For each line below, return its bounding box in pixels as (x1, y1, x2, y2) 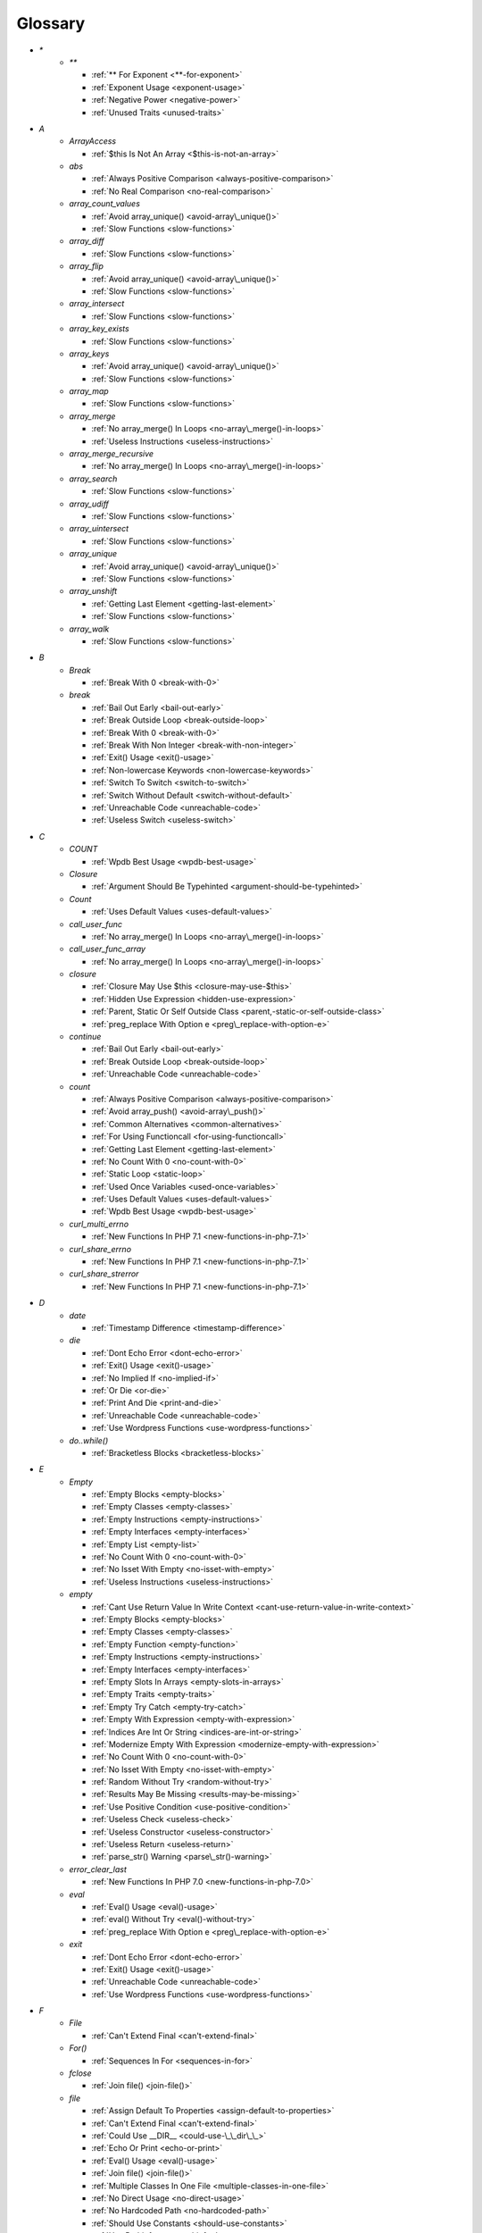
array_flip (69, 261, 104, 272)
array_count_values (69, 198, 140, 209)
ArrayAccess (69, 136, 116, 146)
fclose (69, 2068, 93, 2078)
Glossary (16, 13, 86, 33)
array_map (69, 386, 109, 397)
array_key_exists (69, 323, 129, 334)
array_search (69, 473, 118, 484)
